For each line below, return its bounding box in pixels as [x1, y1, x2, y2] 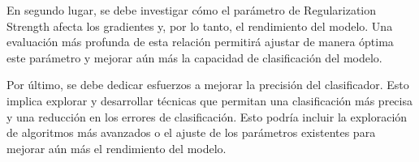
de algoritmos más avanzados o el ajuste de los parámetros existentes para [6, 124, 376, 141]
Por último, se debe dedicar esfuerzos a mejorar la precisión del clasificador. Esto [6, 76, 409, 93]
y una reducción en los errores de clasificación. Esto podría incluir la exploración [6, 108, 408, 125]
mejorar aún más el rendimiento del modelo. [6, 139, 227, 156]
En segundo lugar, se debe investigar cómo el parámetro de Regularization [6, 2, 377, 18]
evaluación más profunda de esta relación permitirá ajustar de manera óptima [6, 33, 394, 50]
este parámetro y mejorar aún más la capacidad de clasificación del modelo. [6, 49, 382, 66]
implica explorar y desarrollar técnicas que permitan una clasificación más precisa [6, 92, 413, 109]
